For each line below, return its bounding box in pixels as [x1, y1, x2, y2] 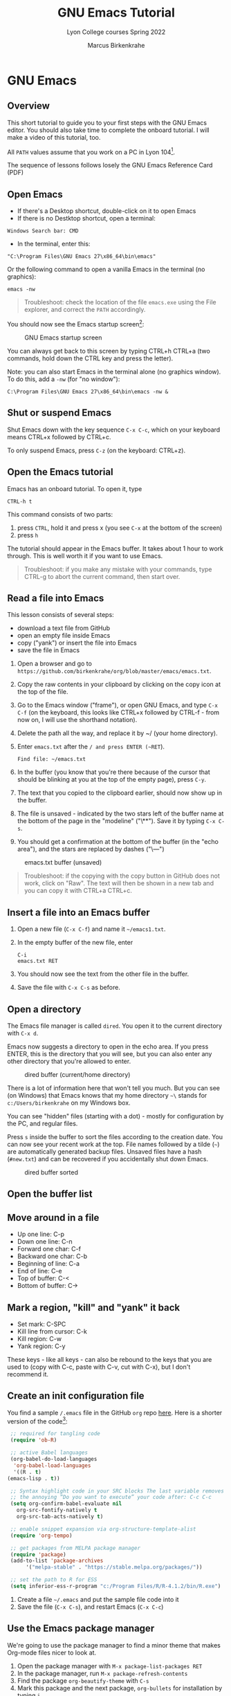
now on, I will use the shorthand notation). [17, 716, 138, 724]
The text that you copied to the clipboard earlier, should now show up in [17, 789, 223, 797]
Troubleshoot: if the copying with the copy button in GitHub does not [24, 872, 220, 880]
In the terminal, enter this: [17, 240, 91, 248]
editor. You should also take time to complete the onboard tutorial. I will [7, 126, 210, 134]
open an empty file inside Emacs [17, 632, 111, 640]
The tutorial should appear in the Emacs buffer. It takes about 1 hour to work [7, 544, 223, 553]
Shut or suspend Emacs [7, 407, 112, 419]
